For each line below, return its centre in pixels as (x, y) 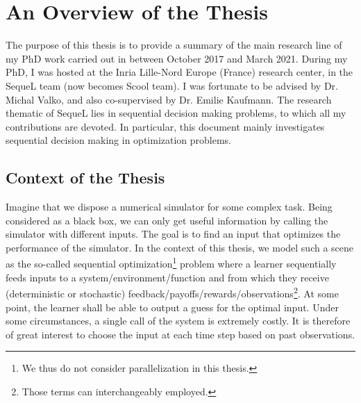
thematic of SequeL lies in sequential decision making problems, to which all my (176, 113)
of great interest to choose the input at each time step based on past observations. (180, 334)
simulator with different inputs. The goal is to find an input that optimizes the (173, 234)
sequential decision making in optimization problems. (119, 140)
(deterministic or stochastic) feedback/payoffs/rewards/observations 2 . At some (172, 292)
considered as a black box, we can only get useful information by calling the (167, 220)
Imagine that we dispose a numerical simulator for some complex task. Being (169, 207)
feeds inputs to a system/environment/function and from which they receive (167, 277)
